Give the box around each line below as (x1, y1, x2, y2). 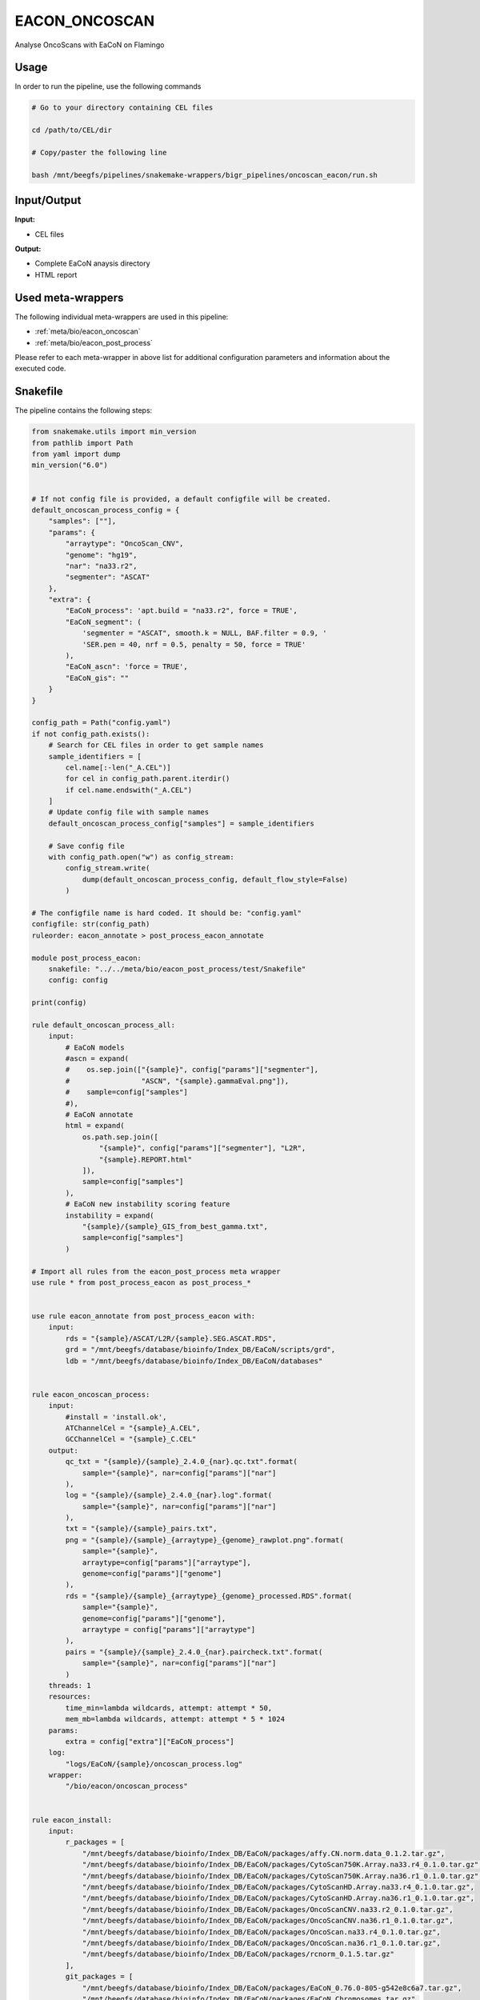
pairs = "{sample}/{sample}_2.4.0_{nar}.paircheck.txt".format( (65, 1647, 323, 1656)
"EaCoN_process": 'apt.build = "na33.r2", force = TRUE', (65, 606, 298, 615)
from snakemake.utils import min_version (31, 427, 197, 436)
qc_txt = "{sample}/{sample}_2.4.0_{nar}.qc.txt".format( (65, 1457, 298, 1466)
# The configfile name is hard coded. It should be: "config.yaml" (31, 909, 302, 918)
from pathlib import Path (31, 438, 134, 447)
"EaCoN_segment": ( (65, 617, 142, 626)
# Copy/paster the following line (31, 148, 167, 157)
